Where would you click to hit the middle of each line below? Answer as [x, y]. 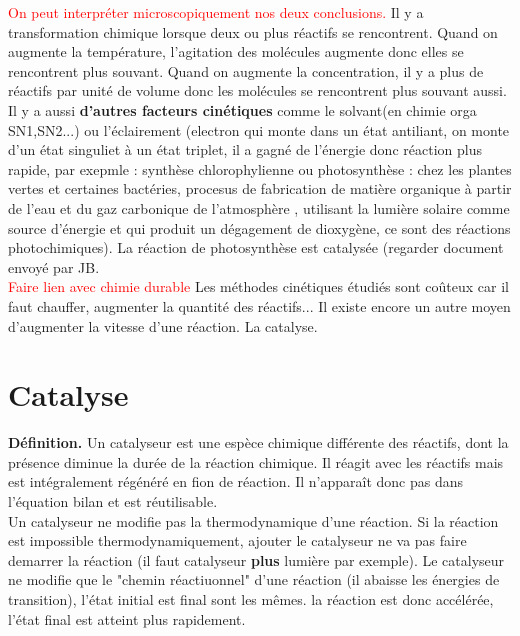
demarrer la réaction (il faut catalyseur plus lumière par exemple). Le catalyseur [256, 559]
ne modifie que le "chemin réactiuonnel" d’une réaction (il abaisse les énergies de [254, 579]
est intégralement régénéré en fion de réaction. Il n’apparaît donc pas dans [236, 481]
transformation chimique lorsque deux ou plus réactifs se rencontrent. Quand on [253, 31]
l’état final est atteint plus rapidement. [127, 618]
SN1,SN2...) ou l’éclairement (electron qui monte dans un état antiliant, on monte [259, 129]
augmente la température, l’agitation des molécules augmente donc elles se [236, 51]
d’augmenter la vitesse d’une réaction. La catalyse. [163, 325]
